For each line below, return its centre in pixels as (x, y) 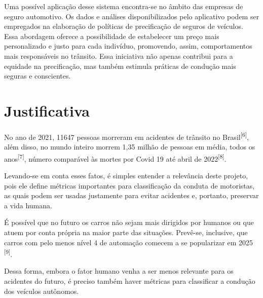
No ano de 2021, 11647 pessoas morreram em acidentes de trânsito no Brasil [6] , (126, 136)
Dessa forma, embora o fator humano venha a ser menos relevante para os (119, 271)
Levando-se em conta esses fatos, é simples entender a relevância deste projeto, (126, 175)
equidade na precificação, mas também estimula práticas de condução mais (120, 66)
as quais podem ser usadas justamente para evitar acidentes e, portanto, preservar (131, 195)
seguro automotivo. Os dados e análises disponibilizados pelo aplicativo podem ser (132, 16)
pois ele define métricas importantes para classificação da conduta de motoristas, (129, 185)
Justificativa (47, 110)
